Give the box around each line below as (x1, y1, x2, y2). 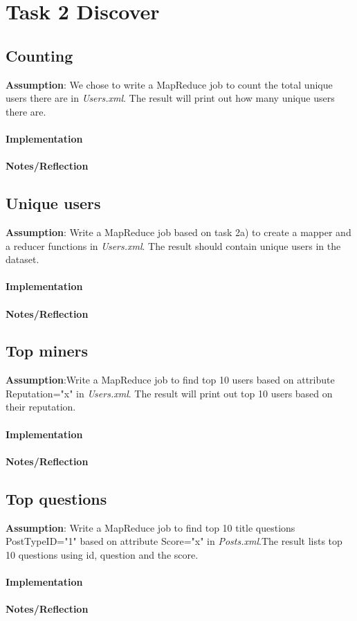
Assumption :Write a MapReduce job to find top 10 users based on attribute (6, 372, 335, 387)
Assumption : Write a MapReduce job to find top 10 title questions (6, 520, 295, 534)
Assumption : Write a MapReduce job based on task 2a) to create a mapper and (6, 224, 351, 239)
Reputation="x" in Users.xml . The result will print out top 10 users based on (6, 386, 333, 400)
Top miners (6, 340, 89, 361)
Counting (6, 44, 73, 66)
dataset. (6, 252, 39, 267)
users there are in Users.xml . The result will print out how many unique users (6, 91, 335, 105)
